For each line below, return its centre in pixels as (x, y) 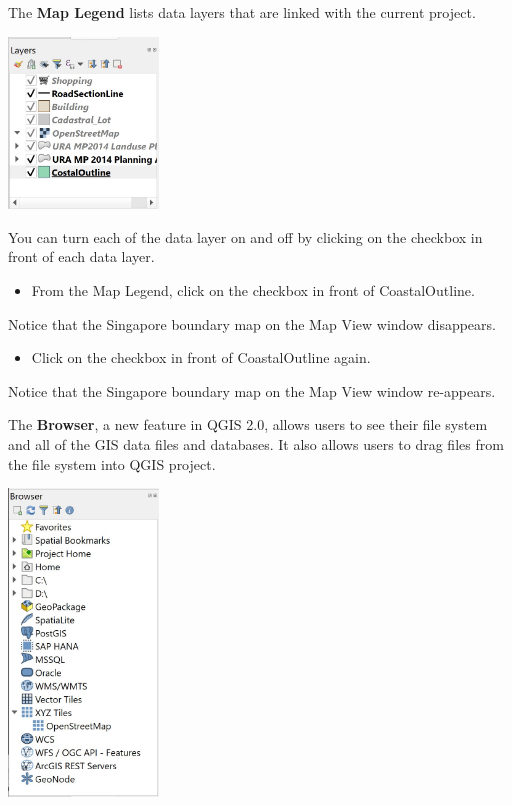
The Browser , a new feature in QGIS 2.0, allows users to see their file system (248, 424)
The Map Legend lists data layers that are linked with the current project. (242, 12)
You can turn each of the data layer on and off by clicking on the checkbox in (245, 236)
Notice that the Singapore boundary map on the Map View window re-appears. (252, 390)
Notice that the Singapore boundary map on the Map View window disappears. (252, 323)
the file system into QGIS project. (112, 463)
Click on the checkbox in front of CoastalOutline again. (201, 357)
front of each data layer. (81, 256)
